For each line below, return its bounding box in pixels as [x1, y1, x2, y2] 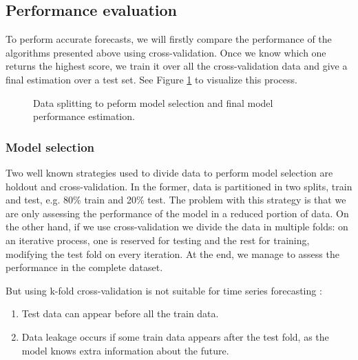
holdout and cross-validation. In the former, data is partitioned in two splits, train [6, 179, 352, 193]
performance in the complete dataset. [6, 260, 163, 274]
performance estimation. [33, 109, 135, 123]
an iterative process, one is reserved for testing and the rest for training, [6, 232, 310, 247]
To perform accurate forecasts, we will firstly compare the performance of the [6, 32, 332, 46]
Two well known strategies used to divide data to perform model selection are [6, 165, 333, 179]
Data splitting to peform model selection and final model [33, 95, 273, 110]
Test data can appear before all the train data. [21, 306, 219, 321]
